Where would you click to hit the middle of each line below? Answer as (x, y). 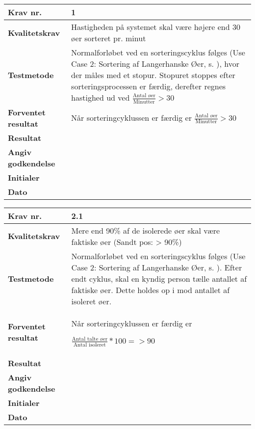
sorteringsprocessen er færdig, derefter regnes (149, 86)
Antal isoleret (89, 345)
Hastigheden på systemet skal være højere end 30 (156, 27)
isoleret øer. (91, 301)
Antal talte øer (90, 339)
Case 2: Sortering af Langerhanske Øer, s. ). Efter (157, 267)
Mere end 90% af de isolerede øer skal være (146, 230)
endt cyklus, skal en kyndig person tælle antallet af (159, 278)
